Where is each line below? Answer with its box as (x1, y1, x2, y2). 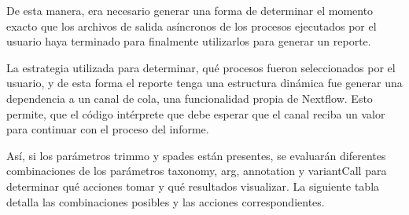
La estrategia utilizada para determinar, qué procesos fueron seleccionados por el (6, 59, 396, 75)
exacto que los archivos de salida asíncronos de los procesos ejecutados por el (6, 17, 377, 34)
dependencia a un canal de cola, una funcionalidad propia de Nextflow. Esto (6, 89, 373, 106)
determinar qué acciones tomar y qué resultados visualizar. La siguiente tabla (6, 177, 380, 194)
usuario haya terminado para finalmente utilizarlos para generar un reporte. (6, 33, 371, 49)
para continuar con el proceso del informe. (6, 121, 209, 137)
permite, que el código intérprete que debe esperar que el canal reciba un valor (6, 105, 385, 122)
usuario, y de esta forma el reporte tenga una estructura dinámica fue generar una (6, 75, 403, 91)
